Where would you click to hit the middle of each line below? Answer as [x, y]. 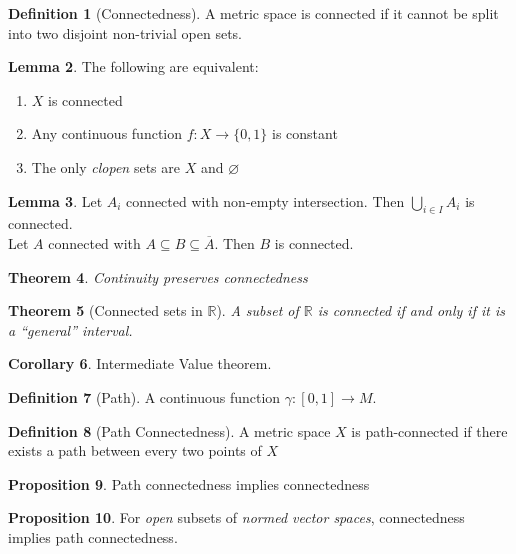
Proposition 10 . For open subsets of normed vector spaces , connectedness [236, 517]
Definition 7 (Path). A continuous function [144, 396]
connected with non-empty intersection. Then [265, 200]
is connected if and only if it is [411, 310]
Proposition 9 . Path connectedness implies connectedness [189, 483]
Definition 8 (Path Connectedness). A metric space [169, 430]
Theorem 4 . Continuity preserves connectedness [158, 276]
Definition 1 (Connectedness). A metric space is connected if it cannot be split [253, 13]
